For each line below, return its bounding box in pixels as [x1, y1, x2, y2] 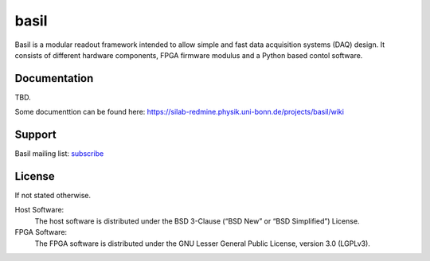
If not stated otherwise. [14, 191, 92, 201]
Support [14, 128, 57, 142]
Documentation [14, 72, 94, 85]
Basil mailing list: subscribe [14, 149, 104, 158]
